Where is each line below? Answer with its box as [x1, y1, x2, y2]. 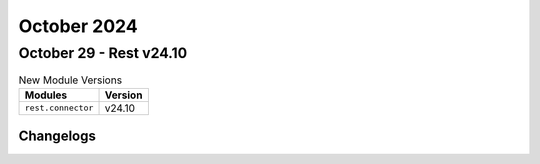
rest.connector [24, 103, 94, 114]
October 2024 [18, 15, 139, 37]
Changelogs [18, 128, 97, 145]
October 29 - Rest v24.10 [18, 44, 188, 62]
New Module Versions [18, 73, 123, 87]
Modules [24, 88, 68, 102]
